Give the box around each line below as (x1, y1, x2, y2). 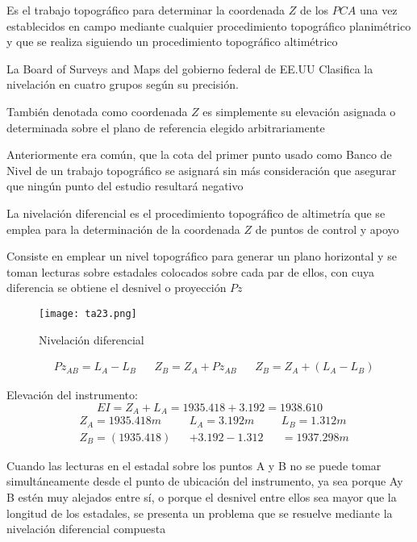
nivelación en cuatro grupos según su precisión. (6, 76, 239, 93)
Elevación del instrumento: (6, 386, 138, 403)
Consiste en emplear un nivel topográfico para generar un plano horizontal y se (6, 248, 397, 265)
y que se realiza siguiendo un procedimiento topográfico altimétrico (6, 33, 338, 50)
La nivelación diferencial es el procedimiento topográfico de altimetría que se (6, 204, 386, 221)
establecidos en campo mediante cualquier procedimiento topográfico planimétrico (6, 17, 411, 34)
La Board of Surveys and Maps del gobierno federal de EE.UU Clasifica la (6, 60, 373, 77)
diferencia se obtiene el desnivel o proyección (6, 279, 227, 296)
